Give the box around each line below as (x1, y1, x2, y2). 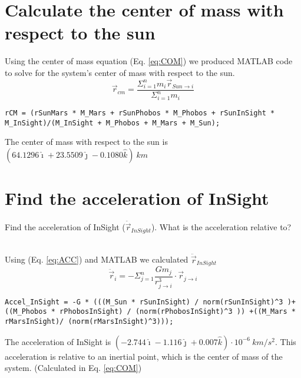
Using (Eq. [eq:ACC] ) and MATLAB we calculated (5, 253, 188, 266)
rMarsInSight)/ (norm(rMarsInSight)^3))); (5, 317, 174, 326)
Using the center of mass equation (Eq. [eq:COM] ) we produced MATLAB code (5, 55, 293, 67)
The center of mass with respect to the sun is (5, 135, 168, 148)
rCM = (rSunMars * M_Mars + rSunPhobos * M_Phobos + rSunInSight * (5, 108, 275, 117)
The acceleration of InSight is (5, 335, 111, 347)
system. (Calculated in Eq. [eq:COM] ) (5, 362, 142, 374)
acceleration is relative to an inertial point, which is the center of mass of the (5, 350, 283, 362)
